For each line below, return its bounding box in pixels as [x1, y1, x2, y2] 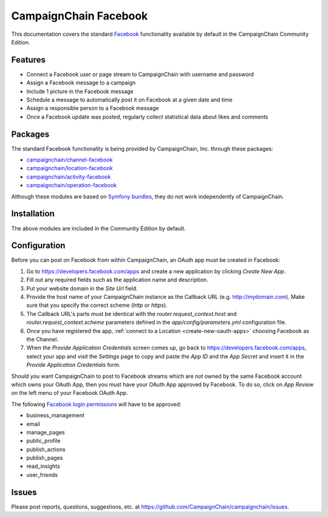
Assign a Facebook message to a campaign [26, 79, 136, 86]
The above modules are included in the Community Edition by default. [11, 225, 186, 232]
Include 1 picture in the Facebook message [26, 87, 134, 95]
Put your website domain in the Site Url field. [26, 284, 138, 292]
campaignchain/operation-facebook [26, 182, 117, 189]
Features [11, 55, 46, 65]
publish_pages [26, 454, 63, 462]
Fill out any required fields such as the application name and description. [26, 276, 209, 284]
